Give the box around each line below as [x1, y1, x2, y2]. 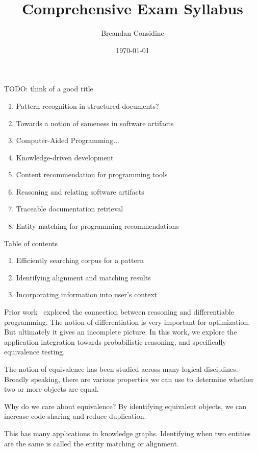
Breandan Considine [101, 28, 164, 38]
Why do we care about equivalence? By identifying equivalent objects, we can [4, 400, 247, 411]
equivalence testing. [4, 346, 65, 357]
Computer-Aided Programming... [16, 135, 119, 146]
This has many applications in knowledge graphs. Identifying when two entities [4, 427, 251, 438]
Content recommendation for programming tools [16, 169, 168, 180]
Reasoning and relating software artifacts [16, 186, 144, 197]
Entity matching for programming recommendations [16, 221, 179, 231]
